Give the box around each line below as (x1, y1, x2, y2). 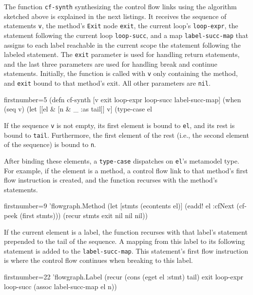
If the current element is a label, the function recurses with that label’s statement (4, 226, 248, 237)
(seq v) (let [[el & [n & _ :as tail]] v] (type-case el (4, 104, 152, 114)
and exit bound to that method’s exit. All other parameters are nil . (4, 78, 211, 88)
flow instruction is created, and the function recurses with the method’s (4, 175, 218, 185)
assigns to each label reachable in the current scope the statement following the (4, 39, 241, 50)
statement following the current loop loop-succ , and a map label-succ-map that (4, 30, 249, 40)
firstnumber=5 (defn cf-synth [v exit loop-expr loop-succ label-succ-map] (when (4, 94, 241, 104)
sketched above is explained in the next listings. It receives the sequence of (4, 11, 227, 21)
